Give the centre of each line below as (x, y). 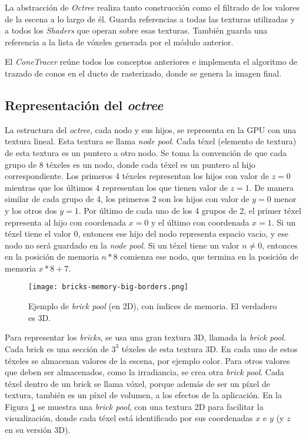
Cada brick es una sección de (57, 348)
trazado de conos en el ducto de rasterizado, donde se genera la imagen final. (143, 73)
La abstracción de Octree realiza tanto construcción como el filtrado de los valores (152, 7)
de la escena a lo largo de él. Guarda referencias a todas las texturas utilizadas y (150, 19)
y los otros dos (31, 210)
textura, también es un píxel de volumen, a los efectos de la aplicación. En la (144, 395)
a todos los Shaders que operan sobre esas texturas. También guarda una (136, 30)
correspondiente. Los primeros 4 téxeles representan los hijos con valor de (137, 176)
